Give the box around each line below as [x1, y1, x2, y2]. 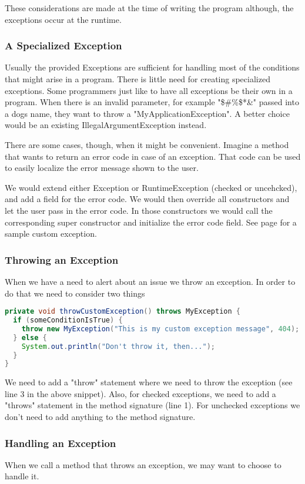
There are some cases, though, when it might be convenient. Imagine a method [5, 138, 289, 150]
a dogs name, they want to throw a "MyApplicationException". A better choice [5, 107, 290, 119]
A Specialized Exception [5, 38, 122, 53]
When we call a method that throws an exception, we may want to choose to [5, 458, 281, 470]
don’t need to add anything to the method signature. [5, 411, 196, 423]
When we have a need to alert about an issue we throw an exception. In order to [5, 275, 296, 287]
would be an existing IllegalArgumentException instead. [5, 119, 207, 131]
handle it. [5, 470, 39, 482]
